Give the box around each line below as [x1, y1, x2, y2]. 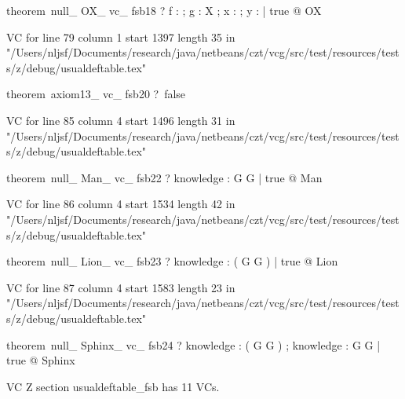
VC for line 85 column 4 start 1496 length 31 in [6, 112, 235, 128]
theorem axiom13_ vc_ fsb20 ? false [6, 86, 186, 102]
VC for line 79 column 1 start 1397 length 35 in [6, 28, 235, 45]
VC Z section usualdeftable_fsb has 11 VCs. [6, 378, 220, 394]
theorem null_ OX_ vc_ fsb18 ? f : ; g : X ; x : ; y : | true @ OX [6, 2, 322, 18]
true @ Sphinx [6, 352, 75, 368]
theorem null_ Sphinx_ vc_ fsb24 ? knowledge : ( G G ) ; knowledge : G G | [6, 336, 381, 353]
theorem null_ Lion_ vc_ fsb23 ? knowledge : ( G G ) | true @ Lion [6, 253, 338, 269]
